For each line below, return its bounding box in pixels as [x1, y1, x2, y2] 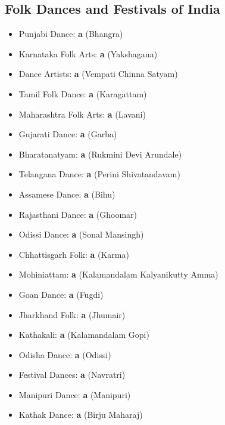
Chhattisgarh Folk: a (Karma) [18, 248, 129, 260]
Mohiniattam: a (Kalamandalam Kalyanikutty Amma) [18, 268, 218, 281]
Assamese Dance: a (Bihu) [18, 187, 115, 200]
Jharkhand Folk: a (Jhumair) [18, 308, 126, 321]
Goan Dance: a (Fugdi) [18, 288, 104, 300]
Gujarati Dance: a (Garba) [18, 128, 117, 140]
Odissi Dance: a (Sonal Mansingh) [18, 228, 144, 241]
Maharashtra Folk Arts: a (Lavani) [18, 107, 146, 120]
